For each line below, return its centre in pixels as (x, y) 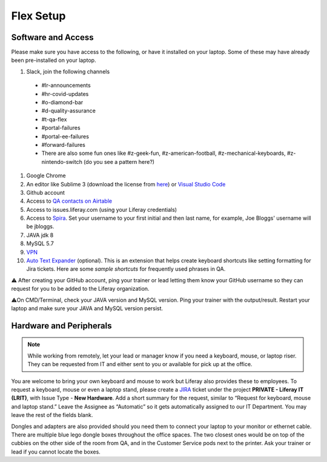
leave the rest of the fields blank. (52, 415)
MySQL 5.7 (40, 243)
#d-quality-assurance (69, 111)
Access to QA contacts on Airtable (69, 201)
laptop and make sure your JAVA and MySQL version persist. (87, 308)
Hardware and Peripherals (61, 326)
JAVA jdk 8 (40, 235)
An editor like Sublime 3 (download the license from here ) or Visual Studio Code (126, 184)
